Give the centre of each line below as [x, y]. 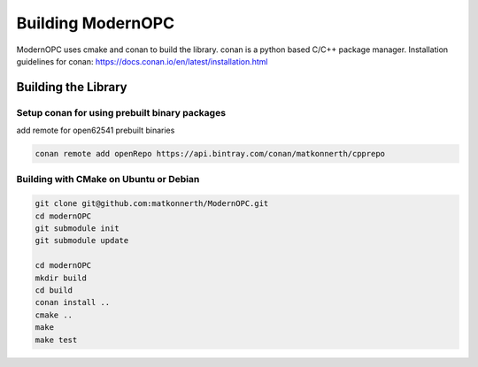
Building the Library [72, 87]
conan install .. [73, 302]
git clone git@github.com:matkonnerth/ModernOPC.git [152, 204]
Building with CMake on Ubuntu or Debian [108, 180]
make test [56, 340]
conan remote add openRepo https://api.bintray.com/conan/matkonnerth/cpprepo [210, 154]
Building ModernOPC [96, 23]
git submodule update [82, 241]
